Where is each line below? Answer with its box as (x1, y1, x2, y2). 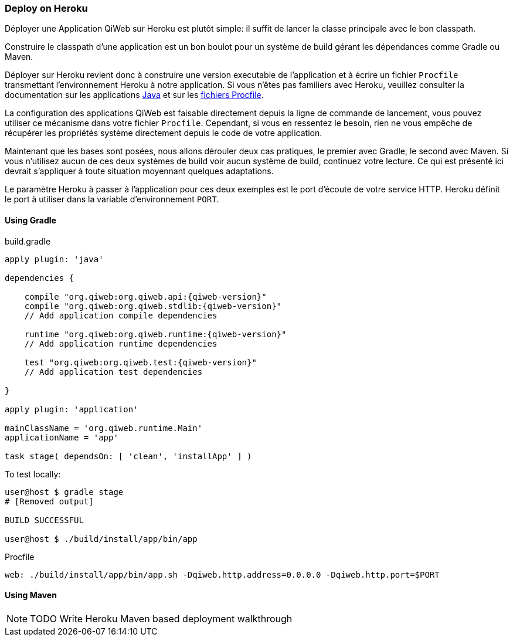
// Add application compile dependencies (24, 310, 218, 320)
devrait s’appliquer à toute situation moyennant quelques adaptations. (5, 166, 274, 177)
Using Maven (5, 590, 57, 601)
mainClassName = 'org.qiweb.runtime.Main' (5, 423, 203, 433)
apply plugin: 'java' (5, 254, 104, 264)
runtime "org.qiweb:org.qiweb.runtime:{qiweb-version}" (24, 329, 287, 339)
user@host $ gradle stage (5, 487, 124, 497)
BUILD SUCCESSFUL (5, 515, 84, 525)
